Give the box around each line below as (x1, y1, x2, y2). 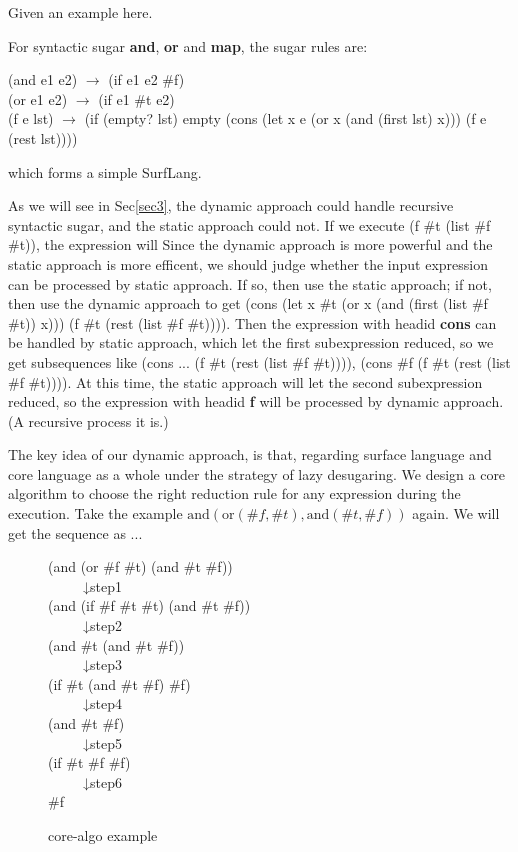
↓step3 (82, 654, 122, 675)
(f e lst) (8, 108, 54, 129)
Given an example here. (8, 2, 153, 22)
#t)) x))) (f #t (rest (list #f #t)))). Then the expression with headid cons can (8, 312, 497, 333)
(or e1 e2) (8, 88, 68, 109)
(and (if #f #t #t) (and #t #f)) (48, 595, 251, 616)
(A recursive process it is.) (8, 410, 169, 431)
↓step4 (82, 693, 122, 714)
